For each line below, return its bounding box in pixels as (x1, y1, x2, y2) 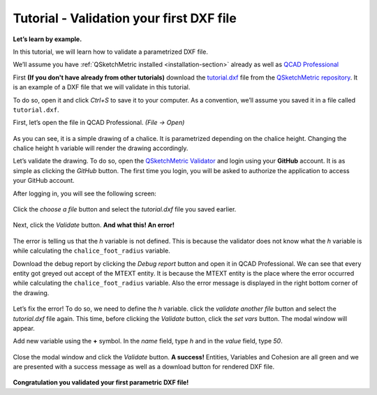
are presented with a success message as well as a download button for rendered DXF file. (13, 363, 275, 371)
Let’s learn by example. (13, 35, 82, 43)
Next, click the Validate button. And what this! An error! (13, 221, 175, 230)
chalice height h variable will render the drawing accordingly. (13, 144, 188, 153)
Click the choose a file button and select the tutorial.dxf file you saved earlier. (13, 205, 237, 214)
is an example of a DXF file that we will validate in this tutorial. (13, 83, 191, 91)
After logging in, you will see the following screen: (13, 189, 157, 197)
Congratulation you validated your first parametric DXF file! (13, 378, 189, 387)
